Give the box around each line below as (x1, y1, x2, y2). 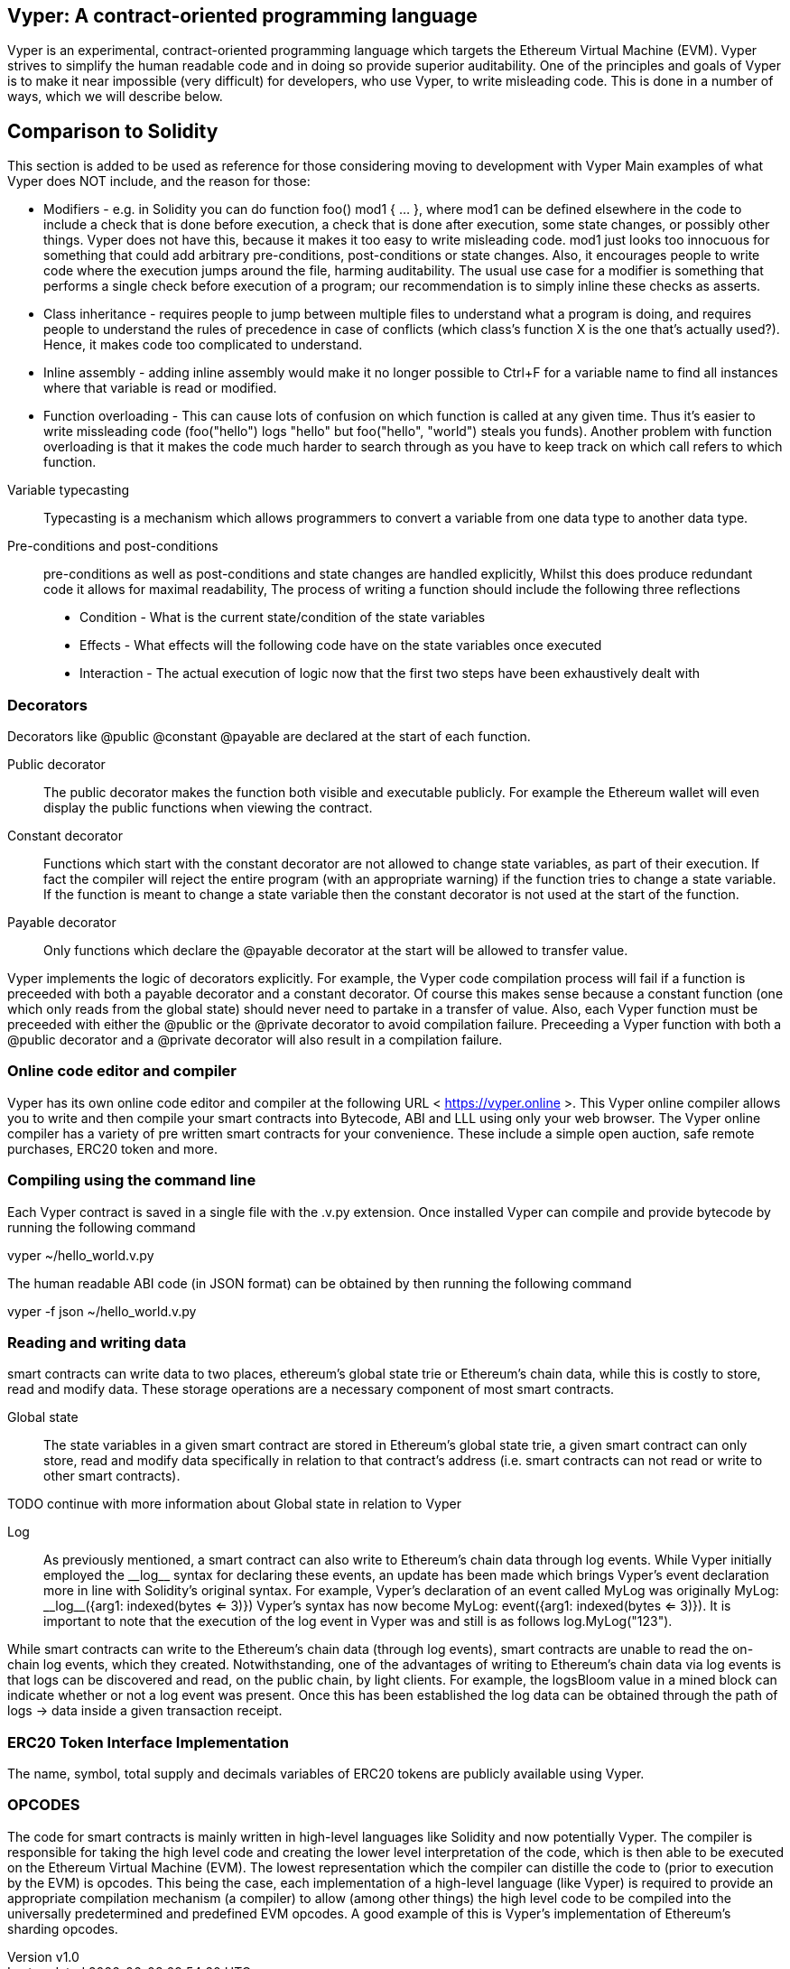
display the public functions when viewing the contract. (43, 800, 373, 816)
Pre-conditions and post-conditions (7, 538, 218, 554)
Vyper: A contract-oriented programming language (7, 5, 478, 27)
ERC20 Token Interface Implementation (7, 1732, 289, 1751)
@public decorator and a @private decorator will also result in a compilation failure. (7, 1032, 503, 1048)
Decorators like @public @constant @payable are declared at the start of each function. (7, 729, 531, 745)
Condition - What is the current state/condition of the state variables (79, 609, 486, 626)
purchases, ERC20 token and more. (7, 1140, 218, 1156)
